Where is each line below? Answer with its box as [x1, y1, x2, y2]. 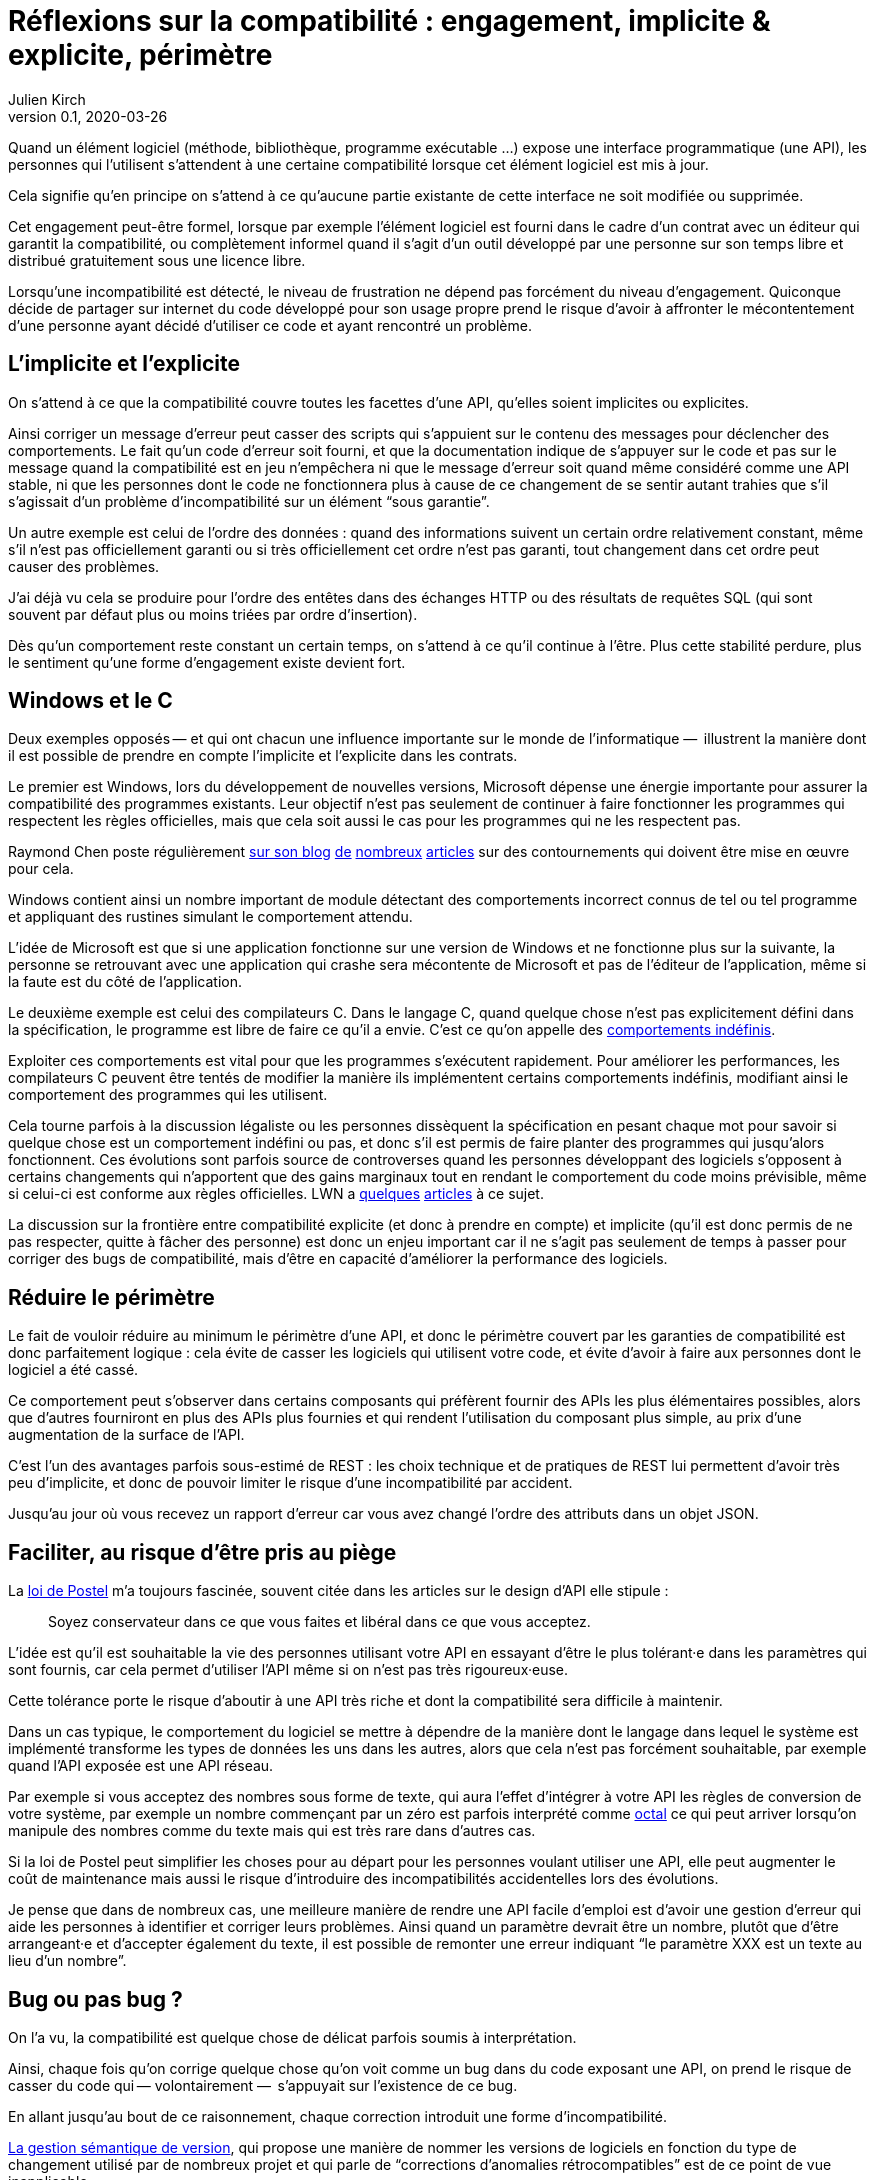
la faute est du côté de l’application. [8, 973, 243, 991]
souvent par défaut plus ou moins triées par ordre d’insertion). [8, 605, 418, 623]
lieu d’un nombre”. [8, 1952, 127, 1970]
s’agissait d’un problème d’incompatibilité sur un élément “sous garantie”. [8, 492, 490, 510]
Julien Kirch [8, 90, 86, 108]
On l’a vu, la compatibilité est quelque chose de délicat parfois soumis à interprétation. [8, 2028, 577, 2046]
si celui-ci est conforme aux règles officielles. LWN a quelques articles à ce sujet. [8, 1185, 544, 1203]
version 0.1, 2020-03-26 [8, 107, 168, 125]
